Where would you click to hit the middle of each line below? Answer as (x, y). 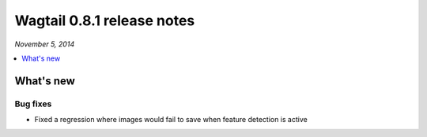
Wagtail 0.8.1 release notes (105, 20)
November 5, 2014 (45, 44)
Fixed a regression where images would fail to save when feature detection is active (171, 120)
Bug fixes (33, 104)
